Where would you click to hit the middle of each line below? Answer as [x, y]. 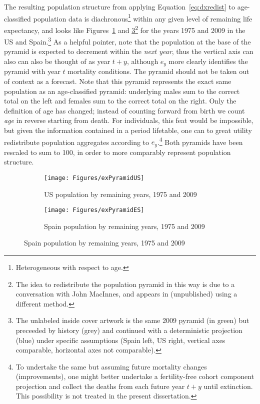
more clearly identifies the [208, 61]
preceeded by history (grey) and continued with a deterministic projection [129, 330]
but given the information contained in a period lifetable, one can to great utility [128, 130]
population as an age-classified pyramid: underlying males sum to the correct [122, 91]
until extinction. [228, 386]
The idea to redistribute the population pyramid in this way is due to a [125, 284]
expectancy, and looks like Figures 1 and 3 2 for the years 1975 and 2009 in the [125, 29]
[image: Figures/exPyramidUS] [94, 178]
